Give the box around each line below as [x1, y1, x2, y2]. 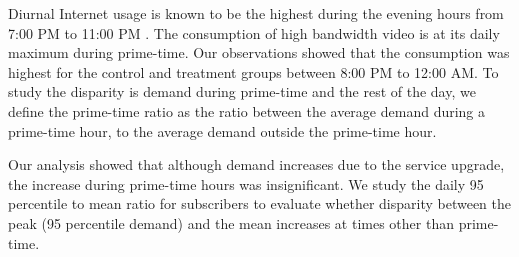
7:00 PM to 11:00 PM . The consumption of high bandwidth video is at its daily [8, 22, 500, 43]
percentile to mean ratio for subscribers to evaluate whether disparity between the [8, 193, 512, 214]
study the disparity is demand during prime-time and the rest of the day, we [8, 81, 476, 102]
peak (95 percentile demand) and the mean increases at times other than [8, 212, 454, 233]
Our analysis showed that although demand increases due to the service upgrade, [8, 154, 505, 175]
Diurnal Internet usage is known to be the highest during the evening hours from [8, 3, 504, 23]
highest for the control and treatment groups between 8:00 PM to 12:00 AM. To [8, 61, 499, 82]
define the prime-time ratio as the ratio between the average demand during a [8, 100, 486, 121]
